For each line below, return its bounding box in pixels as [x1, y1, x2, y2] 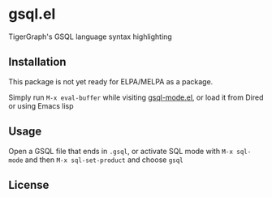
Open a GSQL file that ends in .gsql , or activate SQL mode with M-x [8, 146, 234, 156]
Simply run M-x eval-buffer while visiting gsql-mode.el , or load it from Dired [8, 92, 264, 102]
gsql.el [8, 5, 56, 24]
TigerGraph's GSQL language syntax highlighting [8, 32, 172, 41]
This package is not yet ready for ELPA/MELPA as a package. [8, 76, 214, 86]
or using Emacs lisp [8, 101, 75, 110]
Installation [8, 55, 67, 69]
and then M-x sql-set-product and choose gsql [24, 155, 184, 165]
